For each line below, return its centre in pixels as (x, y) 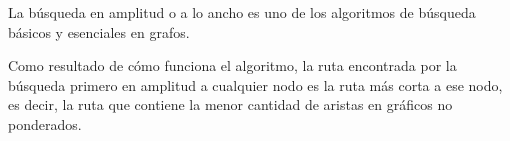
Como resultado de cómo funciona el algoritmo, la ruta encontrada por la (232, 65)
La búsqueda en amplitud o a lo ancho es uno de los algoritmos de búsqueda (242, 12)
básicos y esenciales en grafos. (99, 31)
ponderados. (45, 123)
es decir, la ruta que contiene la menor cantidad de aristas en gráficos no (230, 104)
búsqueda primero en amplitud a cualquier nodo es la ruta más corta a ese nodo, (255, 84)
